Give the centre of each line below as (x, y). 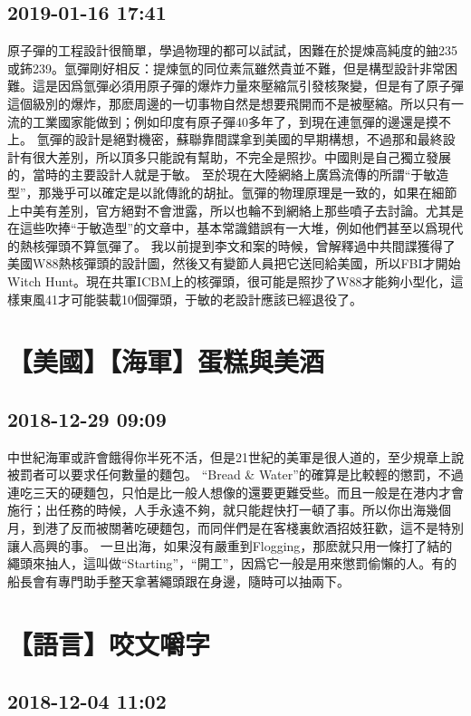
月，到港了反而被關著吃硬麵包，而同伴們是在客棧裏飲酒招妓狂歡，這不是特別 (235, 528)
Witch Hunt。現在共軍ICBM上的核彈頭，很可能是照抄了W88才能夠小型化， (229, 281)
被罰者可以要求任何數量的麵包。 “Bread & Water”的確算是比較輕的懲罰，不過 (235, 474)
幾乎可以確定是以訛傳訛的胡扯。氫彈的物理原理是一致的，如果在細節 (254, 192)
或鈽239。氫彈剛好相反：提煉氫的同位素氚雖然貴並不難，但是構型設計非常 (226, 68)
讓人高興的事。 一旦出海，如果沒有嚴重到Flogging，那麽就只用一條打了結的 (230, 545)
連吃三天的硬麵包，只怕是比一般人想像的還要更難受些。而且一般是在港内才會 (235, 492)
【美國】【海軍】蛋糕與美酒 (166, 361)
